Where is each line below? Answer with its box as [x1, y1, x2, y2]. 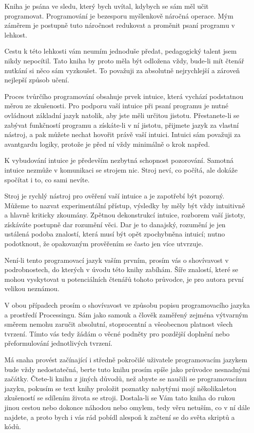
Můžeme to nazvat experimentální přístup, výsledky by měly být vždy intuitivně [4, 200, 245, 210]
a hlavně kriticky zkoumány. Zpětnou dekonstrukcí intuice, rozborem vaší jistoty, [4, 210, 245, 220]
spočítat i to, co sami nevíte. [4, 174, 90, 184]
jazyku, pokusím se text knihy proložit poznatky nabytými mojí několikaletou [4, 383, 236, 393]
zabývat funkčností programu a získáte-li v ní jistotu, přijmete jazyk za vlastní [4, 119, 239, 130]
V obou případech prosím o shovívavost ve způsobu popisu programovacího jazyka [4, 300, 250, 310]
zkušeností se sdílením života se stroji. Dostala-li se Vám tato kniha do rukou [4, 393, 235, 403]
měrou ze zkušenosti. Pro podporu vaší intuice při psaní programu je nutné [4, 100, 229, 111]
